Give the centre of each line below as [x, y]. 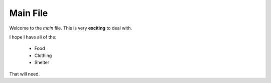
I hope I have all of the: [33, 37]
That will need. [25, 74]
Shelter [42, 62]
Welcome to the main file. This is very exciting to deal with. [71, 28]
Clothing [43, 55]
